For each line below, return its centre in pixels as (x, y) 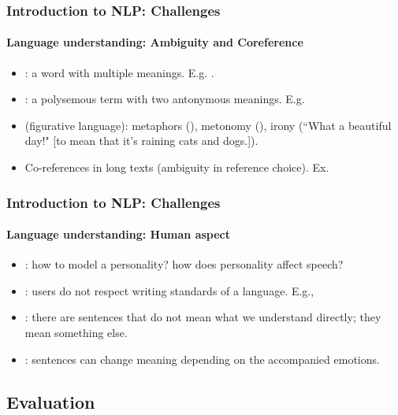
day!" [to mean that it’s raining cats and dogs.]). (141, 141)
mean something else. (76, 333)
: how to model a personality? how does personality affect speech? (184, 264)
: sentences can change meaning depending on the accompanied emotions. (202, 359)
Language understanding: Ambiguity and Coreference (155, 42)
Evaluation (51, 401)
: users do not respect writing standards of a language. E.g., (169, 290)
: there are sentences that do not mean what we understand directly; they (203, 317)
